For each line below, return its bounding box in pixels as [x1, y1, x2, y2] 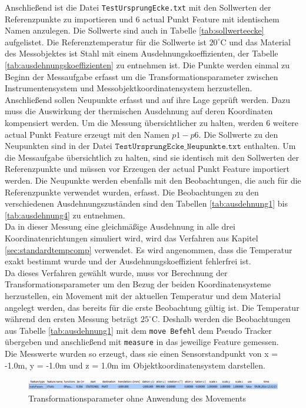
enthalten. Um [244, 140, 296, 152]
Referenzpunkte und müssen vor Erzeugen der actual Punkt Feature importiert [5, 162, 290, 175]
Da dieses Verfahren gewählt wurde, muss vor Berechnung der [5, 266, 228, 278]
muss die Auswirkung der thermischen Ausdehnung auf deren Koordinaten [5, 105, 273, 117]
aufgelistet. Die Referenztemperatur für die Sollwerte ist [5, 35, 207, 48]
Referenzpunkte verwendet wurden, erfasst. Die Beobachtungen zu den [5, 185, 259, 198]
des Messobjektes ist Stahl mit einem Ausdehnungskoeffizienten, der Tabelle [5, 47, 278, 59]
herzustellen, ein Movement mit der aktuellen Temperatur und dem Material [5, 289, 281, 301]
